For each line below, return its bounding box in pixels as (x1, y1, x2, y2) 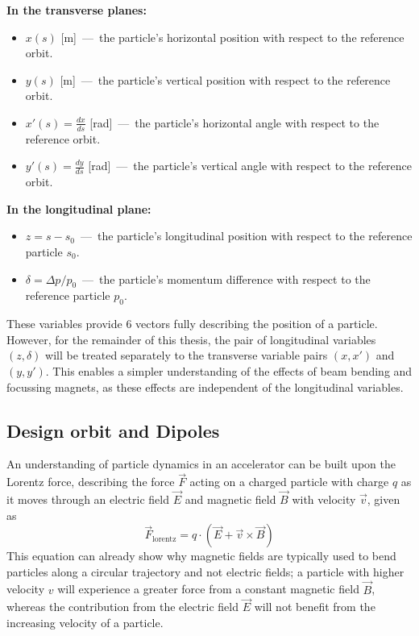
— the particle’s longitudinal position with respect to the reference (80, 227, 413, 244)
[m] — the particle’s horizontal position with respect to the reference (60, 28, 404, 45)
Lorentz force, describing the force (6, 473, 175, 490)
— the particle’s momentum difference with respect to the (82, 270, 371, 287)
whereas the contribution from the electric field (6, 598, 239, 615)
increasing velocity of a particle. (6, 613, 164, 630)
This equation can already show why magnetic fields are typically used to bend (6, 547, 396, 564)
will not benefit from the (254, 598, 375, 615)
